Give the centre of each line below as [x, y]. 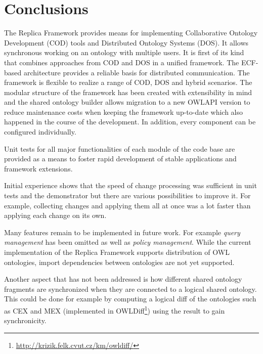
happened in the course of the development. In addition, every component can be [130, 122]
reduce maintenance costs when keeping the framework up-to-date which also [124, 112]
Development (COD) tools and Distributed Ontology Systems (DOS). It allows [126, 42]
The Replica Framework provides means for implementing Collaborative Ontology [131, 33]
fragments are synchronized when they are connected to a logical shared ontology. [130, 289]
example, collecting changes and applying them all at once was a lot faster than [127, 205]
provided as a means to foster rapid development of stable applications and [120, 159]
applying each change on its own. [55, 215]
